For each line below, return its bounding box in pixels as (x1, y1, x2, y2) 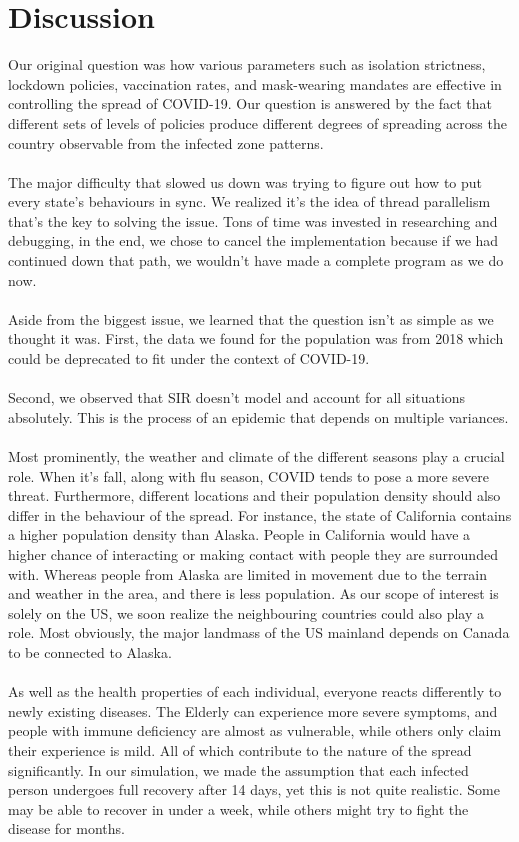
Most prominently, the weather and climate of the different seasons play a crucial (8, 446, 505, 466)
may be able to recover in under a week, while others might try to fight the (8, 798, 469, 819)
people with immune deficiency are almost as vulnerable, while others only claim (8, 720, 502, 741)
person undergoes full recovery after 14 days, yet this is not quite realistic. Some (8, 779, 500, 800)
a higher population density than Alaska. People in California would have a (8, 524, 471, 545)
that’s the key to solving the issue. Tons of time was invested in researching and (8, 210, 498, 231)
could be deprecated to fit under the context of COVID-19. (8, 348, 370, 369)
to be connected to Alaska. (8, 641, 172, 662)
